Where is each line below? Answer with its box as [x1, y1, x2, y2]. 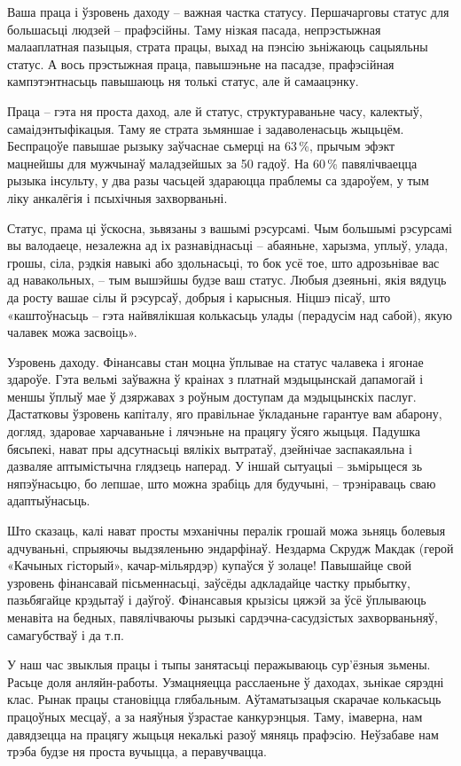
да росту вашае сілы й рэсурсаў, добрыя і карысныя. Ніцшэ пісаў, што [7, 287, 391, 306]
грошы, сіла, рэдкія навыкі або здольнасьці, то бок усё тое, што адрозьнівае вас [7, 253, 440, 271]
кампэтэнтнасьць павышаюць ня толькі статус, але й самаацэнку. [7, 72, 359, 90]
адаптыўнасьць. [7, 491, 90, 510]
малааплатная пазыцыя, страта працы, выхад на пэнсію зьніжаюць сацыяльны [7, 37, 428, 56]
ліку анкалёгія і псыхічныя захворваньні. [7, 188, 228, 207]
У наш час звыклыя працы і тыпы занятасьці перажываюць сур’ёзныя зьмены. [7, 655, 431, 674]
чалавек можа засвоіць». [7, 323, 137, 341]
